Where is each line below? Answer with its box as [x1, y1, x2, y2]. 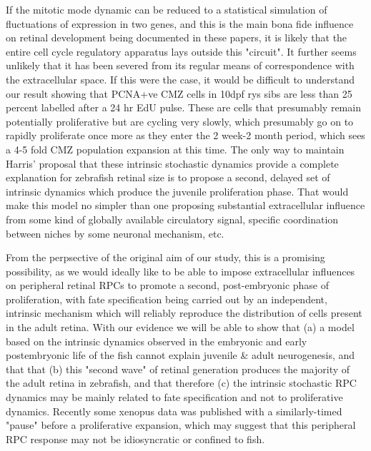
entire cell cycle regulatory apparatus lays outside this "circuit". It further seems [6, 44, 357, 59]
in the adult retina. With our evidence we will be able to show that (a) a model [6, 320, 355, 335]
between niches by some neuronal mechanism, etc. [6, 225, 224, 240]
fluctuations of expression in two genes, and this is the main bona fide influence [6, 16, 354, 31]
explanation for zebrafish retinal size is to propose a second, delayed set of [6, 170, 330, 185]
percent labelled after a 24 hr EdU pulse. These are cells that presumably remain [6, 100, 361, 115]
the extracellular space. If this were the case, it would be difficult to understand [6, 71, 355, 86]
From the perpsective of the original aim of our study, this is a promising [6, 250, 325, 265]
